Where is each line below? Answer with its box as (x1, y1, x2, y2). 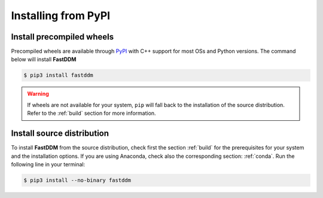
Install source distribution (11, 129, 109, 139)
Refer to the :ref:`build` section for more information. (27, 109, 156, 117)
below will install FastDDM (11, 56, 77, 63)
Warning (27, 90, 49, 98)
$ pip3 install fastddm (23, 72, 94, 79)
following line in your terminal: (11, 160, 86, 167)
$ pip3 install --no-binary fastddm (23, 176, 132, 184)
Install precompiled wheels (11, 32, 114, 42)
